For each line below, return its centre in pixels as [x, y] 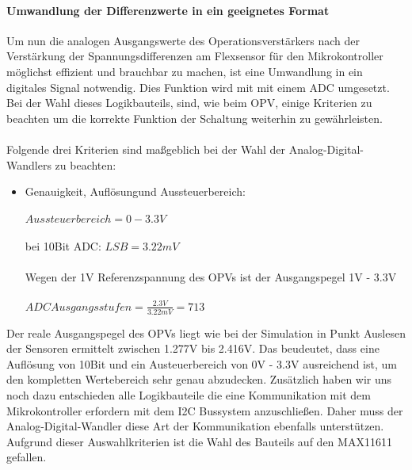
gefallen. [27, 457]
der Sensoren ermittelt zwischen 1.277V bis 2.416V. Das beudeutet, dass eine [193, 348]
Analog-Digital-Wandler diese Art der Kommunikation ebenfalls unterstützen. [195, 426]
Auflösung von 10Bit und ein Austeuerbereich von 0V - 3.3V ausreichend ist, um [202, 363]
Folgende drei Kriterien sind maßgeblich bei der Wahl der [146, 149]
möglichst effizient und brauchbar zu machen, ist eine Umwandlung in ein [185, 71]
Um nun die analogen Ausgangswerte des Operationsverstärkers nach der [183, 40]
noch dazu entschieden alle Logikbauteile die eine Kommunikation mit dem [189, 395]
